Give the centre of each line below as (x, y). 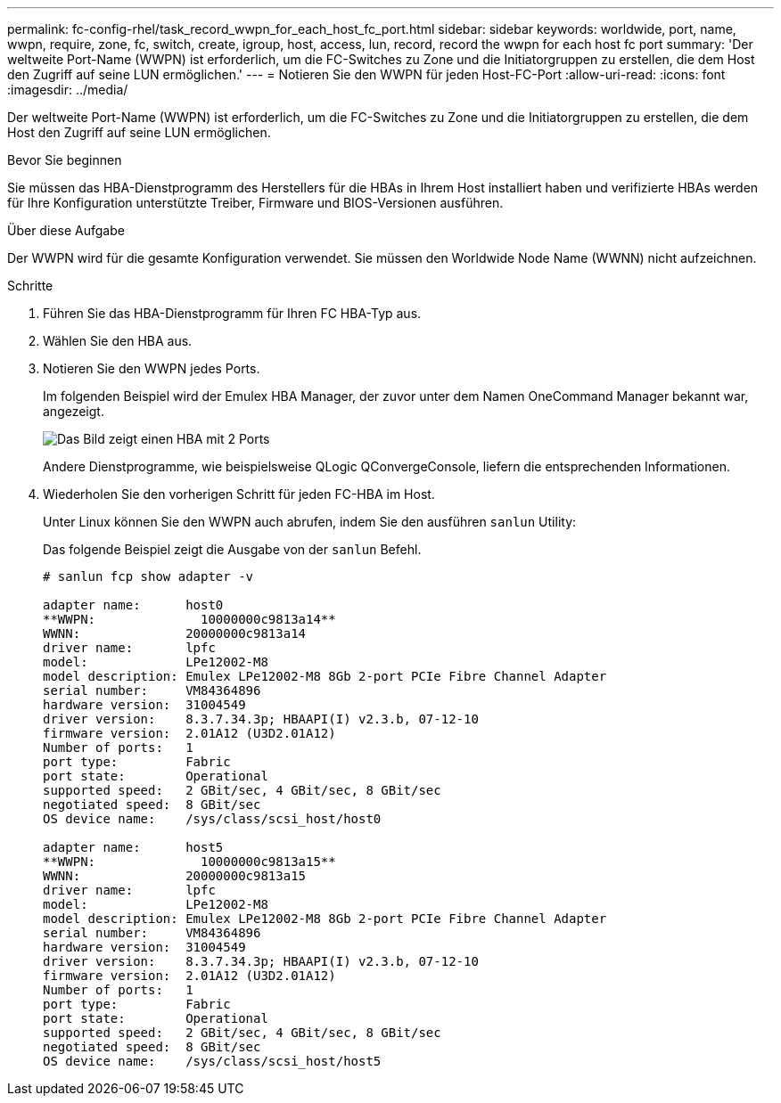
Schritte (30, 286)
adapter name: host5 (133, 847)
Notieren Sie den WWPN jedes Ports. (152, 368)
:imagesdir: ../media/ (68, 90)
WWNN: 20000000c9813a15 (175, 876)
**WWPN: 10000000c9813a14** (189, 619)
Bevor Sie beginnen (65, 160)
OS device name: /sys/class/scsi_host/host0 (212, 819)
